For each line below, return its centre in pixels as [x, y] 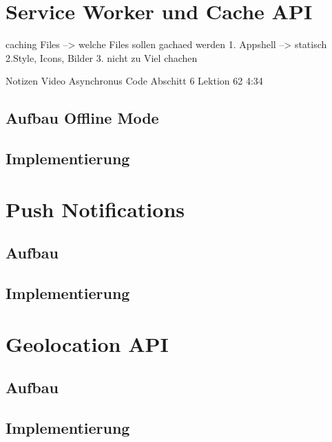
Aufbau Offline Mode [82, 118]
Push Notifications [95, 209]
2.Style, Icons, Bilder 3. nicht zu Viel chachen [102, 57]
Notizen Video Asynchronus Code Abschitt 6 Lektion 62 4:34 [134, 81]
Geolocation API [87, 343]
